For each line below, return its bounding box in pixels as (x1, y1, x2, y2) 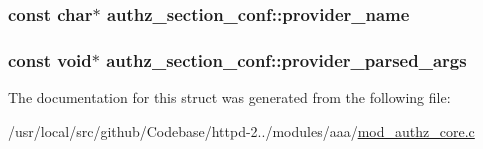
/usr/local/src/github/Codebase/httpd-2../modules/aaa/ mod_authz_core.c (8, 120, 475, 141)
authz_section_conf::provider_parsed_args (106, 47, 467, 72)
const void (8, 47, 92, 72)
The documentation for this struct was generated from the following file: (8, 87, 451, 108)
